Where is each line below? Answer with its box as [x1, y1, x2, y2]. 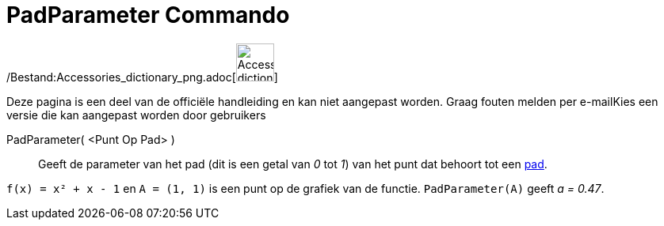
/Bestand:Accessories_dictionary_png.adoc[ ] [6, 70, 278, 84]
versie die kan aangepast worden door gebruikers [6, 107, 266, 122]
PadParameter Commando [6, 2, 290, 28]
